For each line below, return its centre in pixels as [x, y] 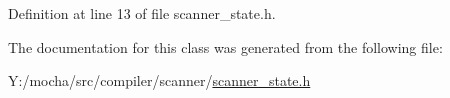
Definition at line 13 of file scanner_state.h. [142, 13]
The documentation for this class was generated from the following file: [225, 46]
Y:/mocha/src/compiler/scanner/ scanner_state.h [159, 80]
